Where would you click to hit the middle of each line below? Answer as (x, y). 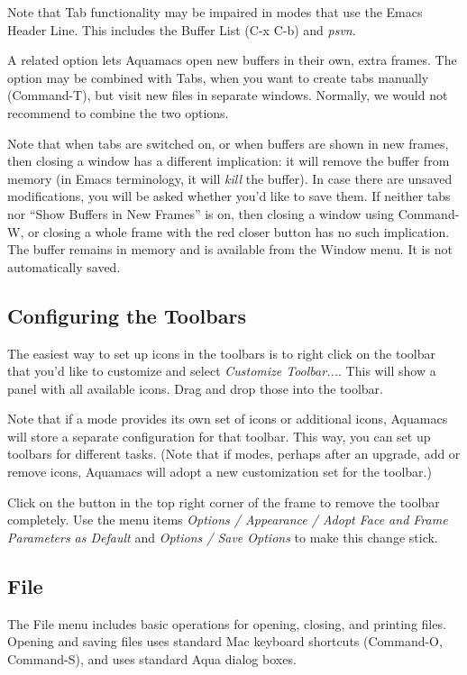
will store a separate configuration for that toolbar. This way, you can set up (219, 436)
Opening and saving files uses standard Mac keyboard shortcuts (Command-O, (225, 641)
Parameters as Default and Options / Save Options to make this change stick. (223, 537)
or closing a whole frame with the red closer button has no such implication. (238, 231)
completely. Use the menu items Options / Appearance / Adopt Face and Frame (228, 520)
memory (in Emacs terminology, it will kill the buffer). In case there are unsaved (230, 178)
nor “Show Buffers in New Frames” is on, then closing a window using (201, 213)
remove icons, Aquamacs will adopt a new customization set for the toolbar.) (220, 472)
